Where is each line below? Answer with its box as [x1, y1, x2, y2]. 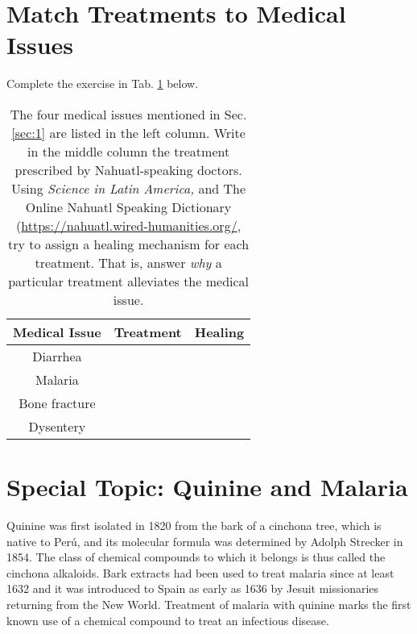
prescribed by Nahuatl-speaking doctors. [14, 160, 242, 179]
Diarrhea [32, 346, 82, 365]
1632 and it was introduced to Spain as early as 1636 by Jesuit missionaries [6, 580, 379, 597]
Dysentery [28, 416, 86, 436]
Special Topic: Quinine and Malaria [6, 470, 408, 503]
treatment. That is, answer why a [35, 252, 222, 272]
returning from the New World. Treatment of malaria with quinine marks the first [6, 596, 411, 612]
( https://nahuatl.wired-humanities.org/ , [16, 215, 242, 235]
